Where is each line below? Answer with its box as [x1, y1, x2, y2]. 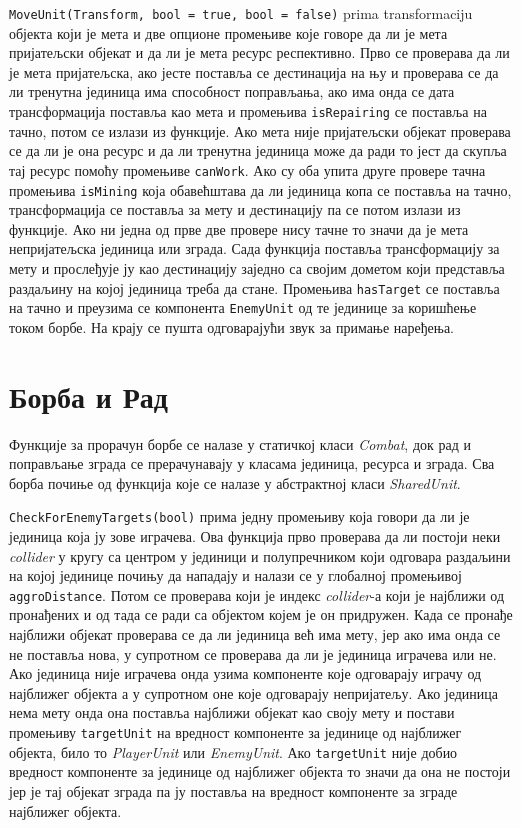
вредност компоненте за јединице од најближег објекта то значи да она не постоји [9, 761, 511, 782]
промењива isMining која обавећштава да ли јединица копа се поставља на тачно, [9, 179, 512, 200]
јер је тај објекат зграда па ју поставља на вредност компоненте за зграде [9, 780, 458, 801]
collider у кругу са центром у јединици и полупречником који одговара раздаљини [9, 545, 511, 566]
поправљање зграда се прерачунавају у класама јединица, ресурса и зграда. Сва [9, 453, 495, 474]
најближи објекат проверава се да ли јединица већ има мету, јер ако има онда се [9, 624, 501, 645]
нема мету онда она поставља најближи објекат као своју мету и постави [9, 702, 455, 723]
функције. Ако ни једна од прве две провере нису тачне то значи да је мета [9, 218, 469, 239]
